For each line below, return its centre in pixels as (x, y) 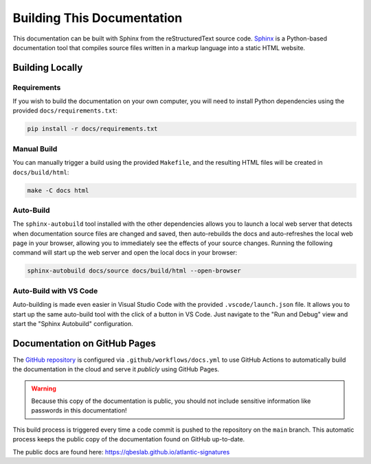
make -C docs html (58, 190)
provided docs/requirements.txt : (65, 111)
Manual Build (35, 149)
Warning (44, 388)
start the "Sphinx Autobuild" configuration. (73, 323)
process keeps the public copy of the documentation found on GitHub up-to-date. (129, 439)
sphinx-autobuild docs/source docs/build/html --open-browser (134, 271)
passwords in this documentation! (79, 410)
